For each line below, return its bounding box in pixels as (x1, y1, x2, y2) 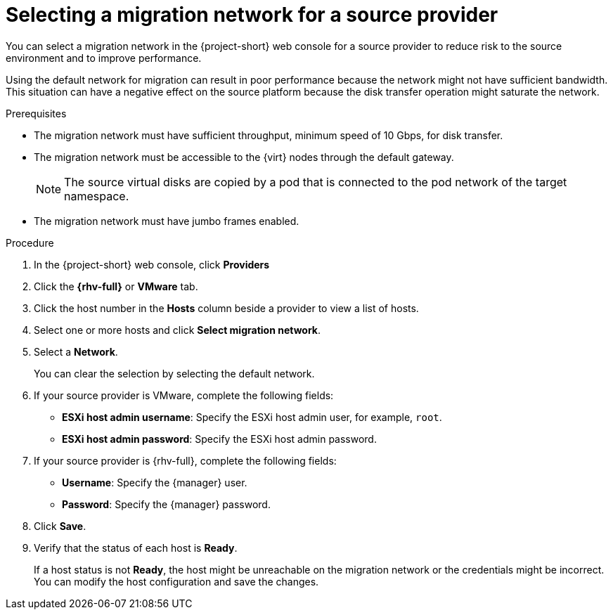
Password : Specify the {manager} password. (62, 498, 271, 510)
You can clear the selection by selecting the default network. (34, 367, 315, 380)
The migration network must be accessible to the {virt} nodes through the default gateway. (34, 150, 454, 163)
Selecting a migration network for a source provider (6, 3, 498, 27)
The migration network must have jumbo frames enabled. (34, 214, 299, 227)
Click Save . (34, 519, 86, 532)
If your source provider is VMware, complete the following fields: (34, 389, 334, 401)
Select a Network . (34, 345, 118, 358)
